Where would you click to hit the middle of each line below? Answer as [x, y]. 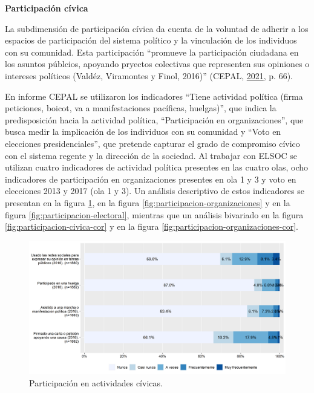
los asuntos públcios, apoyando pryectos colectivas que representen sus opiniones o [157, 64]
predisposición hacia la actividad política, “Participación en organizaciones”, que [154, 119]
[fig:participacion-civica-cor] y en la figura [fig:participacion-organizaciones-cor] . [152, 226]
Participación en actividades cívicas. [96, 382]
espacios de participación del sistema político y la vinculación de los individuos [151, 40]
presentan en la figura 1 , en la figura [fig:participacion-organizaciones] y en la [148, 202]
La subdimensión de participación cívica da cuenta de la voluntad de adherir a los [157, 28]
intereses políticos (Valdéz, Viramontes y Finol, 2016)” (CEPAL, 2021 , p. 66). [149, 75]
